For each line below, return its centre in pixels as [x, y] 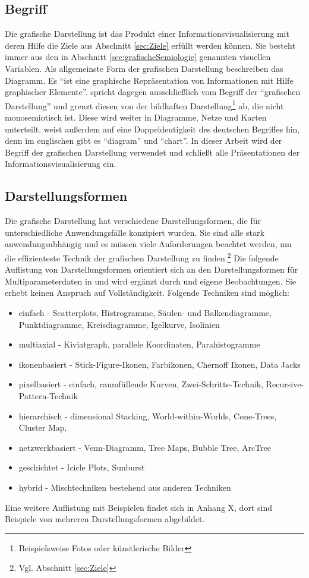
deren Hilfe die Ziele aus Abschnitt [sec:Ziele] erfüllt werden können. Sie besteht [150, 45]
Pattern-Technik [48, 395]
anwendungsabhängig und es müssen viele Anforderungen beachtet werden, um [148, 244]
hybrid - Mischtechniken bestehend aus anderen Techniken [125, 487]
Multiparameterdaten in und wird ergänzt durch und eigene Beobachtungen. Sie [151, 281]
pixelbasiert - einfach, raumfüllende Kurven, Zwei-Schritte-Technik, [141, 384]
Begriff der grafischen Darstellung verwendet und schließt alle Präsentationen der [152, 152]
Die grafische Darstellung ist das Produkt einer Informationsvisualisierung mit [147, 34]
